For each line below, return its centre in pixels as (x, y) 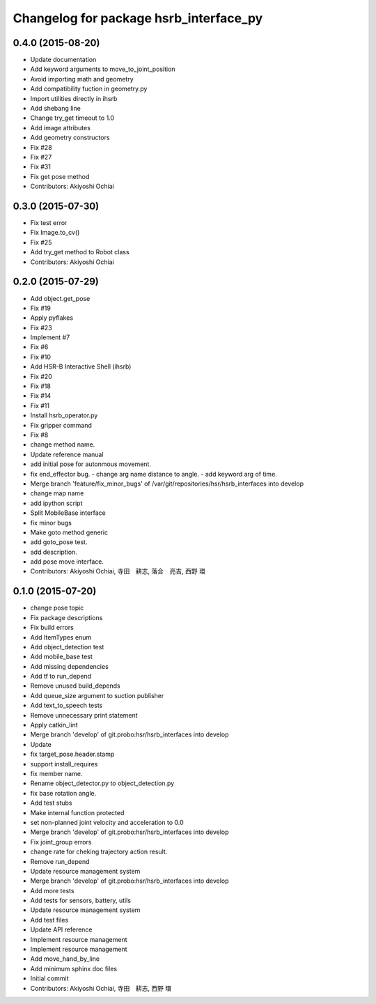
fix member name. (56, 774)
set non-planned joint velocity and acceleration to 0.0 (107, 822)
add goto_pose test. (59, 542)
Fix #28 (41, 147)
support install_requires (64, 764)
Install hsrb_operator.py (64, 415)
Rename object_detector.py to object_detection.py (102, 783)
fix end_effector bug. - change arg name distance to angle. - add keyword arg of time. (154, 474)
